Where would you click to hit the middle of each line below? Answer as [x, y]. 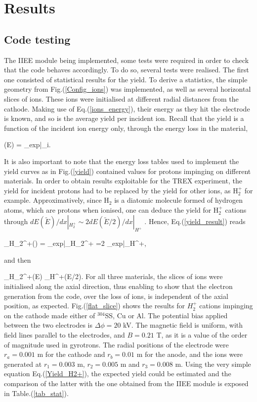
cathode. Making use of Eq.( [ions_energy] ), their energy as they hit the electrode [127, 108]
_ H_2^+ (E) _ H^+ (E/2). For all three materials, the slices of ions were [113, 276]
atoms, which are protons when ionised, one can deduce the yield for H [111, 209]
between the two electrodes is [48, 325]
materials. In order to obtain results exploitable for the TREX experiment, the [123, 181]
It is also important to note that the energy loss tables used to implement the [122, 161]
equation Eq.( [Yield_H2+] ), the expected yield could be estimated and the [118, 373]
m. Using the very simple [213, 364]
